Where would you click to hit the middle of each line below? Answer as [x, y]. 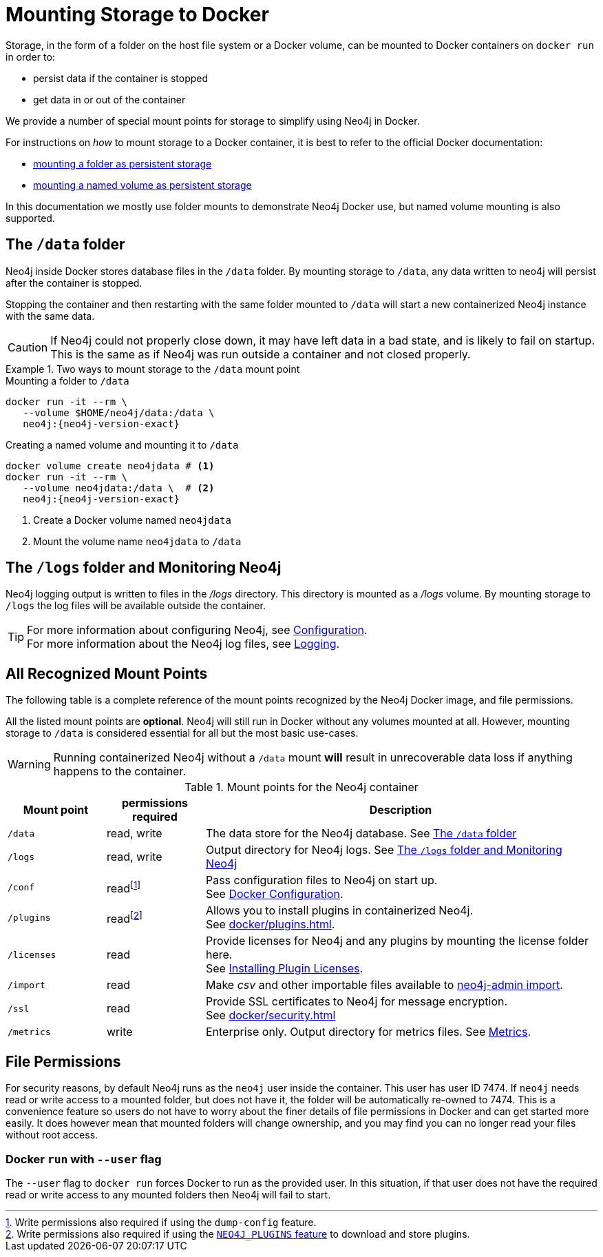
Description [401, 810]
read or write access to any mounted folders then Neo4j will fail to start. [168, 1194]
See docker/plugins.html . [270, 924]
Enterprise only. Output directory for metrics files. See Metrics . [368, 1032]
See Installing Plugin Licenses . [284, 969]
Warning [29, 765]
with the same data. [50, 316]
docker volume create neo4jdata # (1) [110, 466]
